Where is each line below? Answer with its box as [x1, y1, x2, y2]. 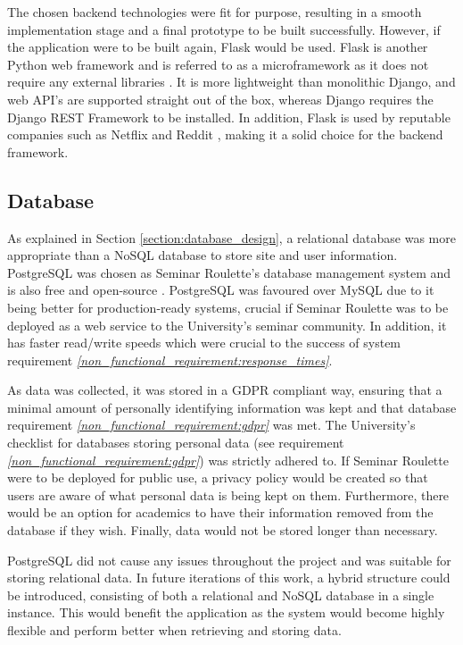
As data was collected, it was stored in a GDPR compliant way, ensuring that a [7, 381, 442, 399]
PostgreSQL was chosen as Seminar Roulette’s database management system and [7, 263, 451, 281]
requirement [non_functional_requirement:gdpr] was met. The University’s [7, 415, 416, 434]
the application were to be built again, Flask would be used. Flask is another [7, 38, 428, 56]
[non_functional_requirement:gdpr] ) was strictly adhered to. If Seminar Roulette [7, 450, 449, 469]
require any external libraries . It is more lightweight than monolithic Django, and [7, 72, 456, 91]
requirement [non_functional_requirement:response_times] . [7, 350, 333, 369]
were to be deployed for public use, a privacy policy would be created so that [7, 468, 428, 487]
